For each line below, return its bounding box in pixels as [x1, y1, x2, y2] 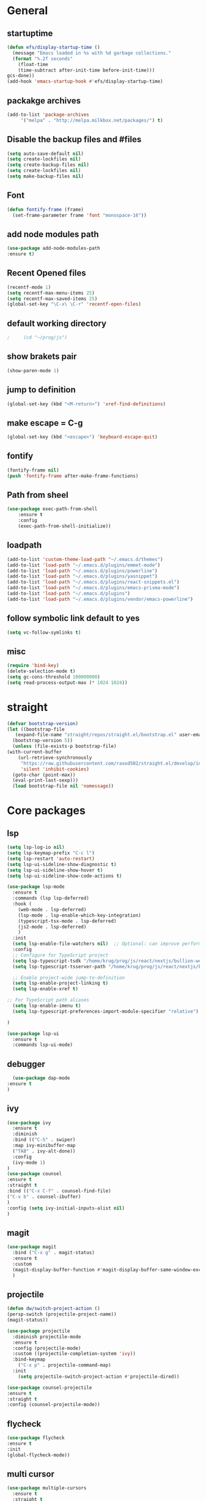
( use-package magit [7, 1244, 57, 1250]
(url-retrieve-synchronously [18, 754, 92, 761]
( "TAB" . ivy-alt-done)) [12, 1148, 76, 1154]
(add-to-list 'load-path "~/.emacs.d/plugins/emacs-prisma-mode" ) [7, 585, 180, 591]
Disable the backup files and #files [7, 134, 142, 145]
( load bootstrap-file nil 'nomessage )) [12, 783, 114, 789]
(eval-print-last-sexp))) [12, 777, 79, 784]
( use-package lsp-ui [7, 1030, 60, 1037]
